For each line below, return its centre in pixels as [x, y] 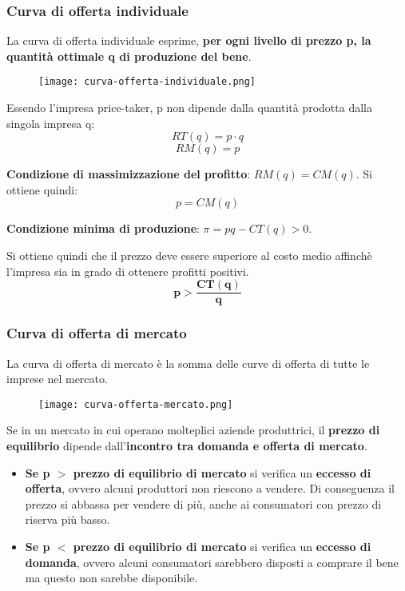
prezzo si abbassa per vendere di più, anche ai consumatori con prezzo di [203, 503]
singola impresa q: [51, 123]
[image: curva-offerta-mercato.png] [136, 404]
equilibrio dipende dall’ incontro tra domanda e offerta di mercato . [187, 445]
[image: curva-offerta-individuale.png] [147, 82]
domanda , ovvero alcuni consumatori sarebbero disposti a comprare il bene [212, 562]
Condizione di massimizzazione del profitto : [129, 174]
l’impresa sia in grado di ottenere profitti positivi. [128, 271]
